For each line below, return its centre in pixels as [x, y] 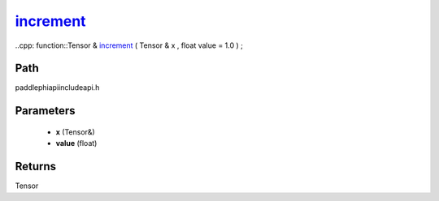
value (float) [76, 143]
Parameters [45, 111]
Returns [36, 167]
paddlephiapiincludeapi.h [57, 88]
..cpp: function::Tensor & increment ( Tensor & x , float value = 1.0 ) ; [129, 45]
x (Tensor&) [75, 132]
